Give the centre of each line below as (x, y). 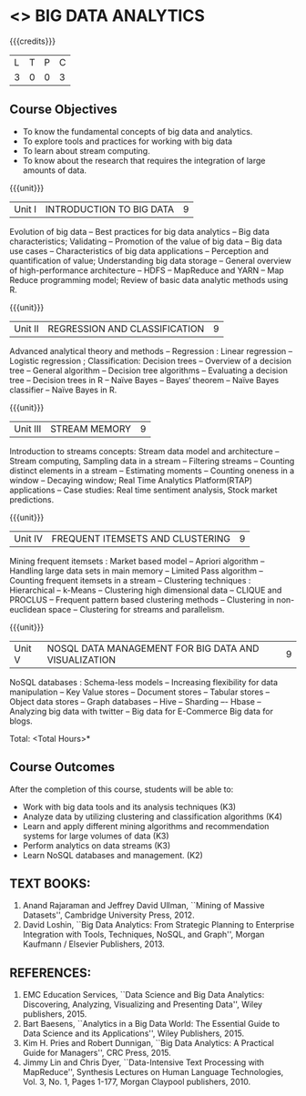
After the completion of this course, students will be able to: (122, 789)
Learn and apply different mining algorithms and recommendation (146, 826)
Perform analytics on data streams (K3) (97, 845)
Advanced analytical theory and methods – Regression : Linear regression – (151, 350)
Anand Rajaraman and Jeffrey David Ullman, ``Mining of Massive (143, 906)
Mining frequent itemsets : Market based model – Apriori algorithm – (137, 561)
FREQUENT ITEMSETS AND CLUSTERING (141, 538)
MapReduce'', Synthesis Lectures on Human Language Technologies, (153, 1072)
